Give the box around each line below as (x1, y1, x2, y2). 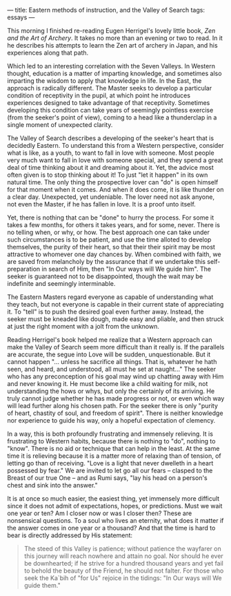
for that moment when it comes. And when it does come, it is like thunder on (7, 186, 224, 193)
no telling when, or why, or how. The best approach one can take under (7, 228, 210, 236)
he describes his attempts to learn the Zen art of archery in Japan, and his (7, 41, 219, 49)
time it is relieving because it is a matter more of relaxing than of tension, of (7, 452, 222, 460)
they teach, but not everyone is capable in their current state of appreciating (7, 300, 224, 308)
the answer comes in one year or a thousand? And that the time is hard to (7, 524, 216, 532)
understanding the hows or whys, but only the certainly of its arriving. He (7, 387, 215, 395)
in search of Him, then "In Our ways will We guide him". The (41, 265, 212, 273)
